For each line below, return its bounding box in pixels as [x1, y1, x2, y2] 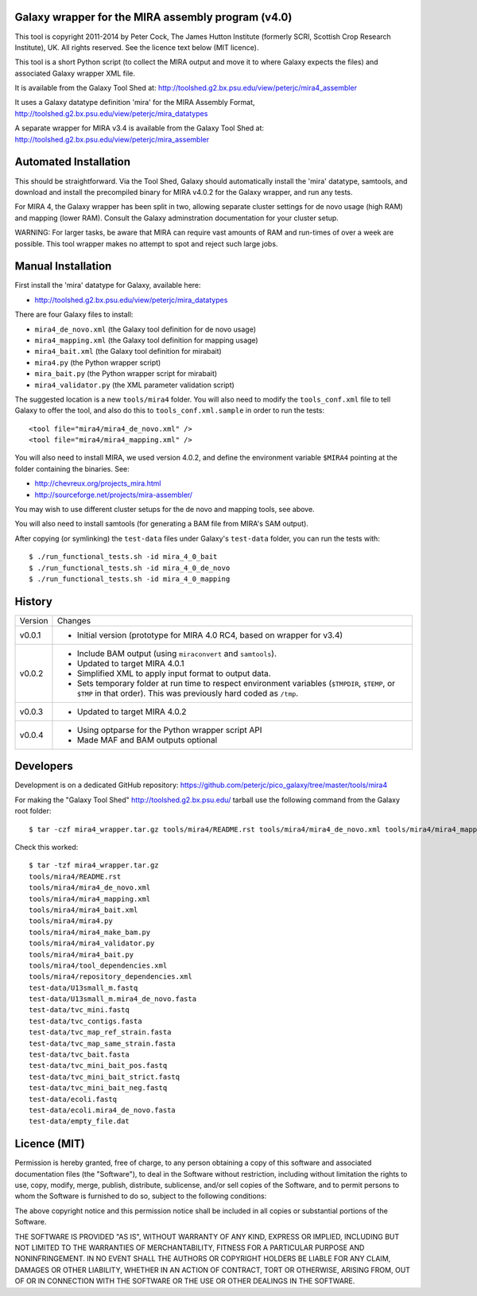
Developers [14, 759, 73, 773]
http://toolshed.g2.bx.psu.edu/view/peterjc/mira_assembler [14, 134, 210, 144]
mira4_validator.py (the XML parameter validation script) [34, 380, 235, 390]
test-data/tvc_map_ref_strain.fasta [29, 1028, 172, 1037]
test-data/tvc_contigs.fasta [29, 1016, 142, 1026]
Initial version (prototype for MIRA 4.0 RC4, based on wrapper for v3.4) [76, 629, 343, 640]
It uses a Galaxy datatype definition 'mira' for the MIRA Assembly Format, [14, 98, 255, 107]
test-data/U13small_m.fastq [29, 983, 138, 992]
